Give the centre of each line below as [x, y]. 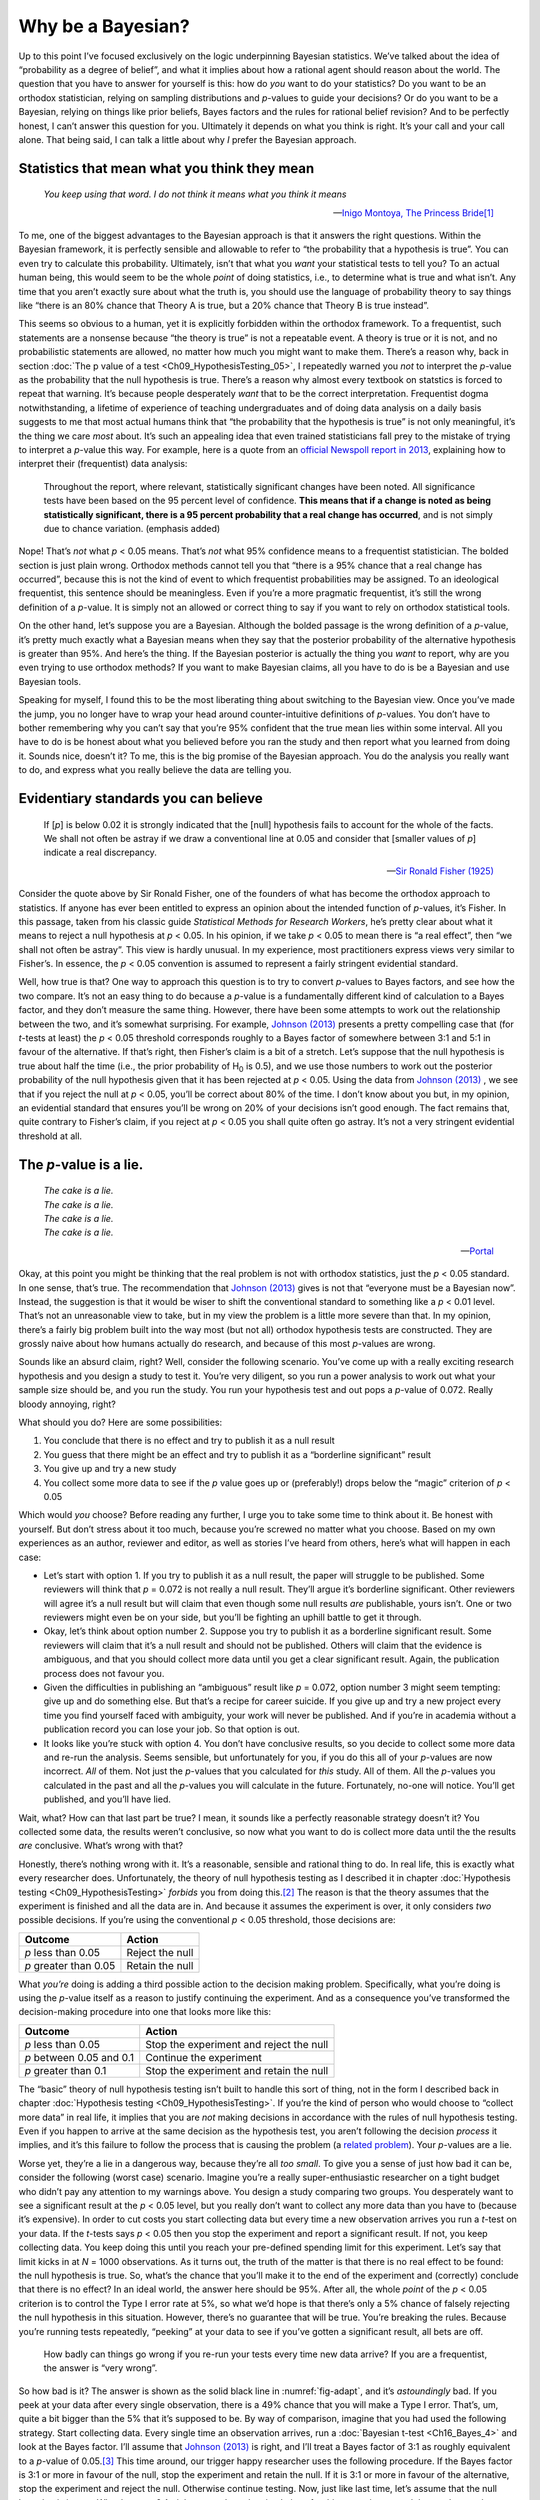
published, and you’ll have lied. [107, 1799]
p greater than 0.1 [65, 2070]
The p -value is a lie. [81, 1164]
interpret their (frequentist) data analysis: [103, 464]
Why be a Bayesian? [104, 26]
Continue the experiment [203, 2057]
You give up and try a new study [110, 1469]
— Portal [477, 1251]
